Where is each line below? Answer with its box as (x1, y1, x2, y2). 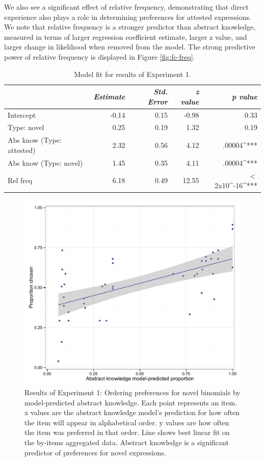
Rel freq (8, 175, 33, 186)
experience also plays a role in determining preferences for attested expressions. (4, 11, 251, 22)
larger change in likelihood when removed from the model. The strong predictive (4, 41, 255, 52)
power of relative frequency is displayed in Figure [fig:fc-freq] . (4, 51, 195, 62)
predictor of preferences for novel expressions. (24, 447, 166, 457)
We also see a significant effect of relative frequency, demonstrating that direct (4, 2, 249, 12)
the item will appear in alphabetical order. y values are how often (24, 417, 229, 427)
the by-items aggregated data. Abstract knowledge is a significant (24, 437, 229, 447)
